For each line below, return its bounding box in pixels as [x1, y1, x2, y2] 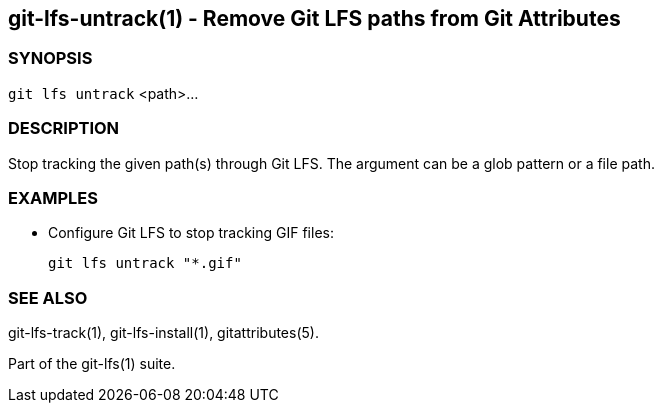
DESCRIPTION [8, 118, 120, 139]
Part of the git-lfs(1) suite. [8, 355, 176, 373]
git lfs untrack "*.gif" [48, 255, 242, 272]
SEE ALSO [8, 287, 88, 308]
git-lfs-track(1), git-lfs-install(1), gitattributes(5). [8, 324, 319, 342]
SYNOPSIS [8, 48, 93, 69]
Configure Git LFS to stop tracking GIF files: [48, 224, 334, 242]
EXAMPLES [8, 187, 98, 208]
